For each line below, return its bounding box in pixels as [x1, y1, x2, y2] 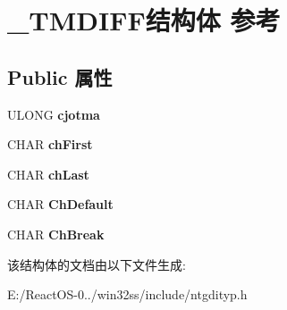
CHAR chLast [7, 164, 89, 183]
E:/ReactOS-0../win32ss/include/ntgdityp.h [7, 285, 248, 304]
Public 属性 [7, 63, 113, 90]
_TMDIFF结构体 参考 [7, 2, 281, 38]
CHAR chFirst [7, 135, 93, 154]
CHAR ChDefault [7, 195, 114, 214]
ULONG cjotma [7, 105, 100, 123]
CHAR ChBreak [7, 224, 105, 243]
